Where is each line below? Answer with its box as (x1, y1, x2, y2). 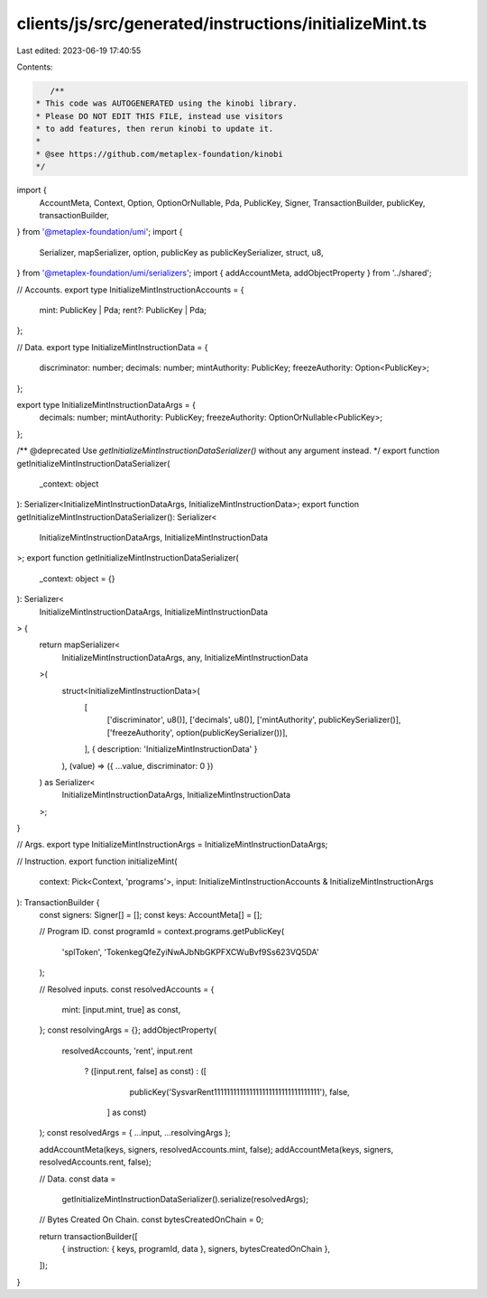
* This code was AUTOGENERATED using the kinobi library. (35, 98, 298, 108)
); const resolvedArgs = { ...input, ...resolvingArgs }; (39, 1127, 231, 1138)
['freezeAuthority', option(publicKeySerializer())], (106, 727, 289, 737)
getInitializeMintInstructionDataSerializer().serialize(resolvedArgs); (61, 1193, 308, 1204)
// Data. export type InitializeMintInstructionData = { (16, 341, 208, 352)
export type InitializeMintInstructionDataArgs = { (16, 399, 196, 410)
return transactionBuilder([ (39, 1230, 139, 1241)
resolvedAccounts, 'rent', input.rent (61, 1045, 193, 1056)
